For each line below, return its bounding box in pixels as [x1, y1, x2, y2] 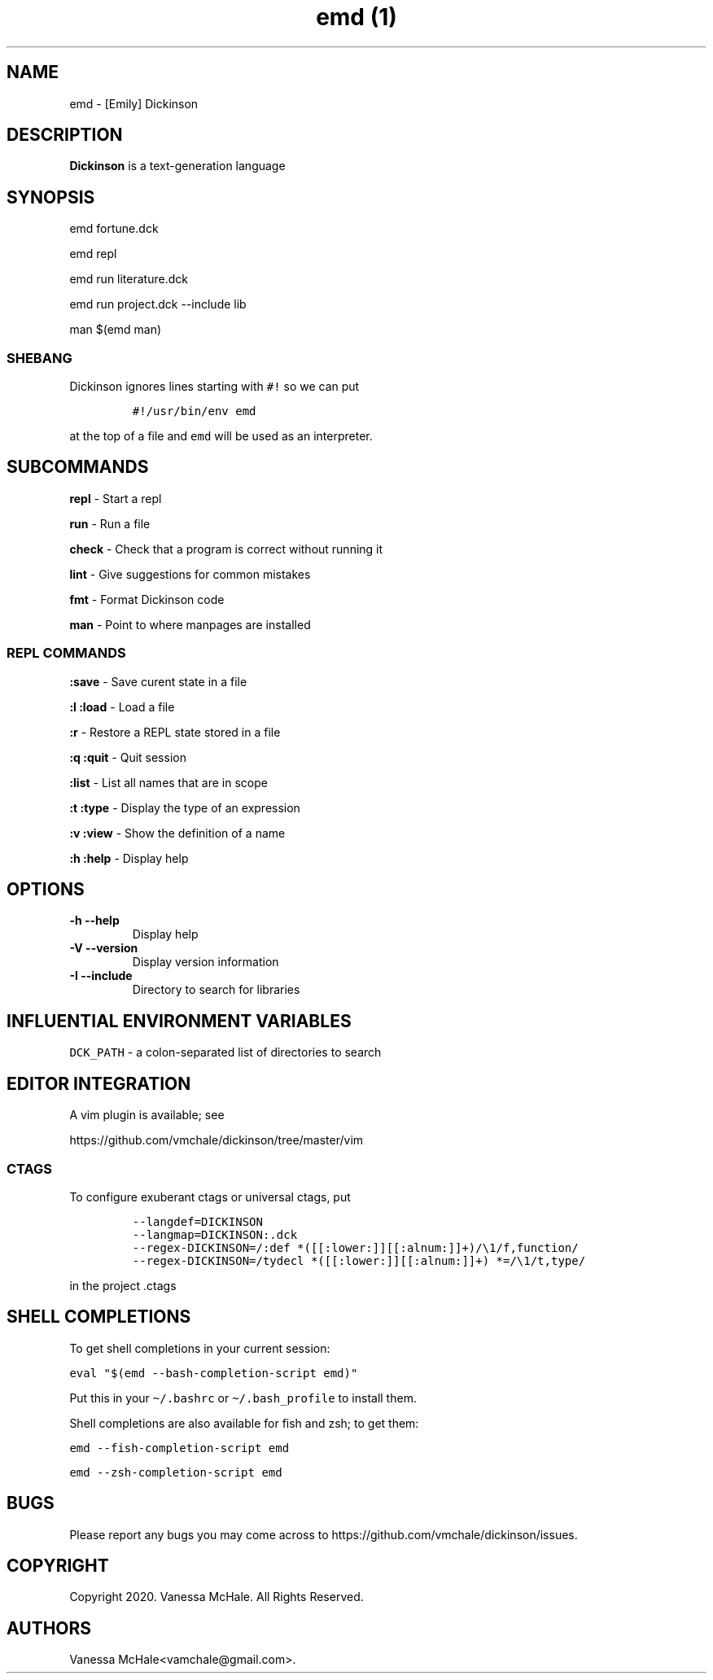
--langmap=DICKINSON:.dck [132, 1227, 298, 1241]
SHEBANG [7, 349, 72, 366]
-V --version [69, 941, 138, 956]
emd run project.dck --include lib [69, 297, 247, 312]
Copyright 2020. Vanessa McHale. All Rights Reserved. [69, 1590, 364, 1604]
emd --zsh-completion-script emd [69, 1465, 282, 1479]
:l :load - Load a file [69, 699, 175, 714]
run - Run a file [69, 516, 151, 531]
